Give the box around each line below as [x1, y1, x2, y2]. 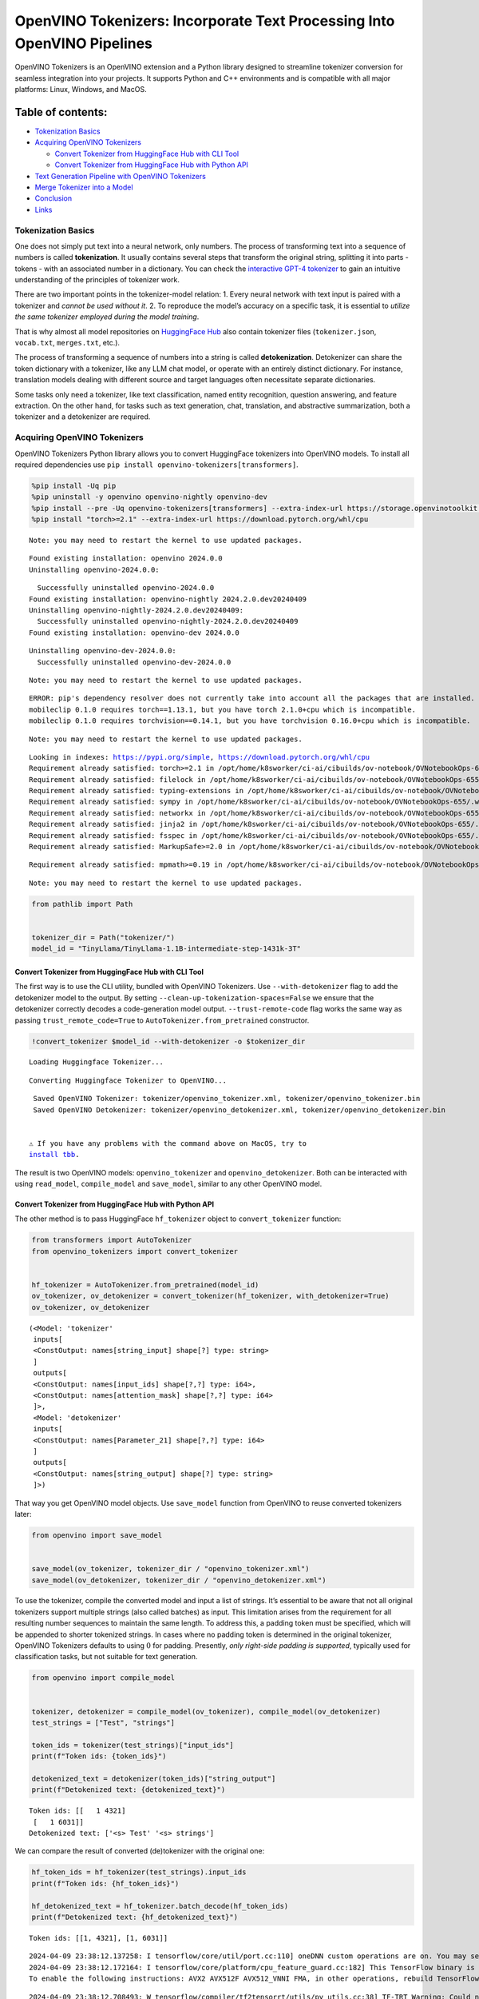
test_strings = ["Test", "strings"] [31, 1718, 176, 1727]
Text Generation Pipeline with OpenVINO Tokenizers [34, 171, 207, 181]
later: [14, 1509, 32, 1518]
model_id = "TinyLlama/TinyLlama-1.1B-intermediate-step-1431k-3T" [31, 944, 302, 953]
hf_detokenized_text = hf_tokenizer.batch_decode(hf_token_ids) [31, 1901, 289, 1910]
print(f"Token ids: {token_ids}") [31, 1752, 167, 1761]
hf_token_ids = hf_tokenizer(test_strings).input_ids [31, 1868, 247, 1877]
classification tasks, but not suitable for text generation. [14, 1652, 198, 1662]
